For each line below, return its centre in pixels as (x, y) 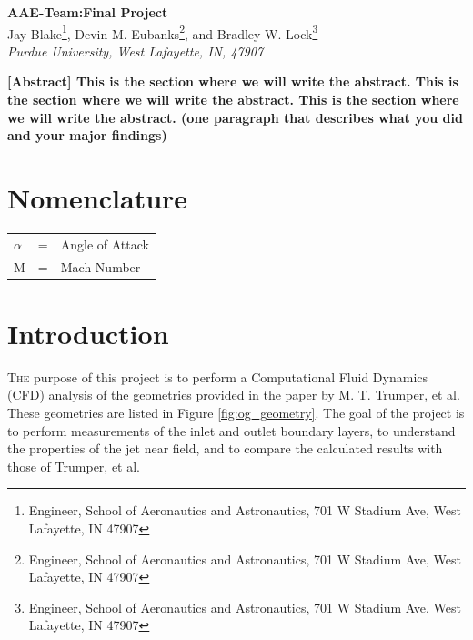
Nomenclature (98, 198)
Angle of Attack (105, 244)
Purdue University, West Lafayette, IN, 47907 (136, 51)
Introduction (88, 333)
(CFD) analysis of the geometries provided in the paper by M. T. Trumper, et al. (234, 395)
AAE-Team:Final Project (88, 12)
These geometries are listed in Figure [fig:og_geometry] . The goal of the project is (236, 412)
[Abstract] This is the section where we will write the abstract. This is (233, 81)
